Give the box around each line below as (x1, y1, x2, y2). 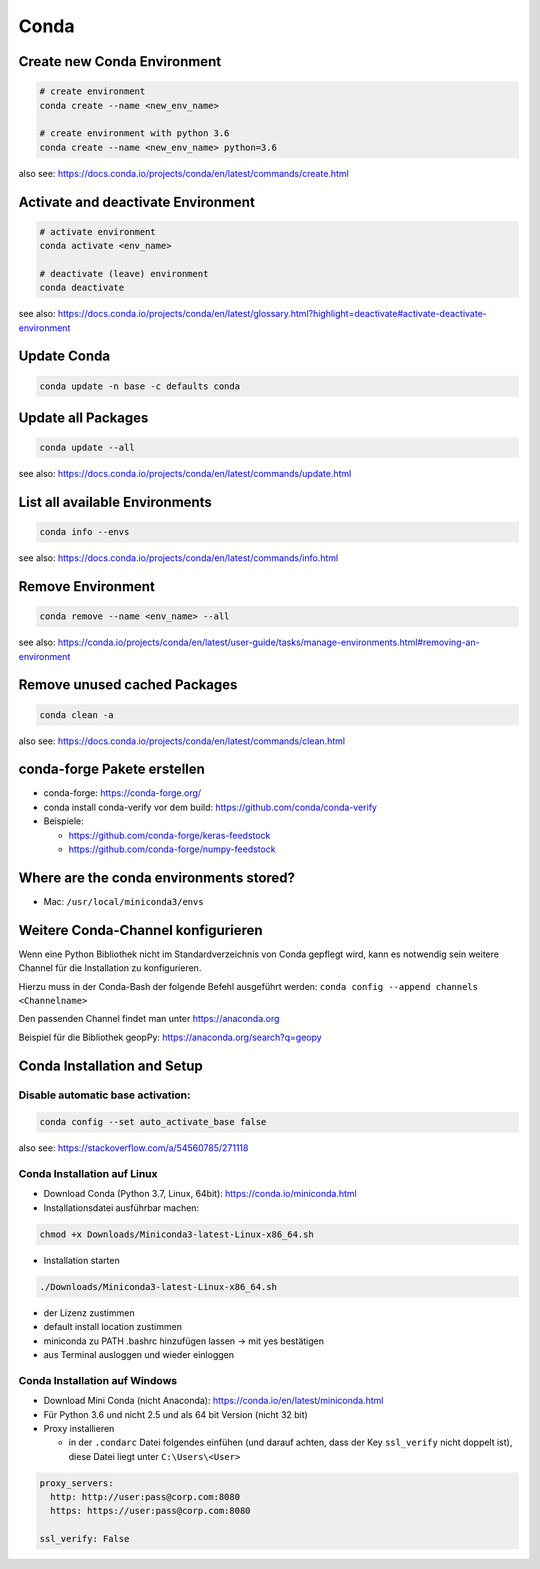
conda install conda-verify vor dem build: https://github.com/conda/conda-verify (43, 801, 377, 813)
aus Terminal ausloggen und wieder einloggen (43, 1348, 235, 1360)
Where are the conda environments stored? (18, 869, 295, 886)
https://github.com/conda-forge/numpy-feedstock (68, 843, 276, 855)
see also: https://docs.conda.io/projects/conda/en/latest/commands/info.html (18, 552, 339, 564)
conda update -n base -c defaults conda (39, 380, 240, 392)
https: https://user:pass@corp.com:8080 (50, 1505, 251, 1517)
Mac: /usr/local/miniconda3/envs (43, 895, 204, 907)
